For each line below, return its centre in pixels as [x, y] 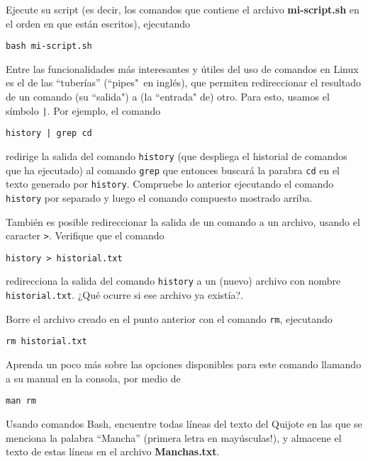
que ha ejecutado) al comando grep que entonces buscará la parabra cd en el [173, 170]
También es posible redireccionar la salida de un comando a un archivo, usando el [183, 221]
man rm [21, 401]
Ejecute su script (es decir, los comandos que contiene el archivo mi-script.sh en [183, 9]
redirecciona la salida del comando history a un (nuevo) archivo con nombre [173, 281]
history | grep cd [49, 133]
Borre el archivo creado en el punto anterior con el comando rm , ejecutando [169, 318]
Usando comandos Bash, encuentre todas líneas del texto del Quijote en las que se [184, 423]
